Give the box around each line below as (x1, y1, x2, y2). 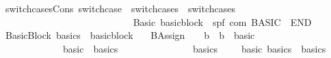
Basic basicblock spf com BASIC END (133, 14, 312, 29)
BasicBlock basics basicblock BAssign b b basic (5, 28, 255, 42)
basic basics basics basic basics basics (62, 41, 326, 55)
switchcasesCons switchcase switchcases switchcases (5, 1, 236, 15)
